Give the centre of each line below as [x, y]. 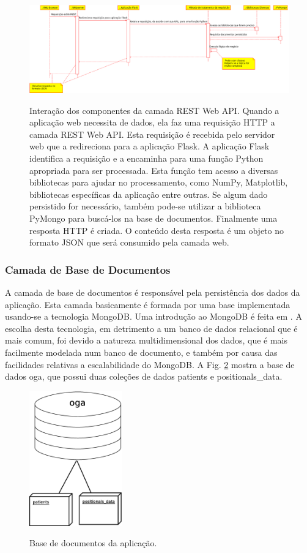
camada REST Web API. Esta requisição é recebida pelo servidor [152, 134]
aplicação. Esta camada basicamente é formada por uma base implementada [148, 304]
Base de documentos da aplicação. [93, 543]
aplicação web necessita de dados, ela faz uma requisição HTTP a [152, 122]
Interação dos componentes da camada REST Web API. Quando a [154, 110]
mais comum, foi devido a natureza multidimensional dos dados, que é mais [146, 340]
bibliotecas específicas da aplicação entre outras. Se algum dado [149, 194]
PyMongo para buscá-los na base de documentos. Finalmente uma [153, 218]
